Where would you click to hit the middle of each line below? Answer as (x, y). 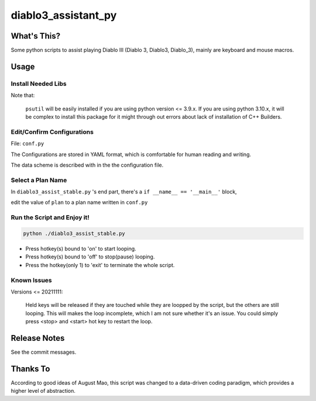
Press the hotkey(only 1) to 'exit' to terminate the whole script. (100, 265)
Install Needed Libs (39, 84)
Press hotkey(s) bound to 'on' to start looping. (81, 248)
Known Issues (31, 280)
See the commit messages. (44, 352)
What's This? (36, 36)
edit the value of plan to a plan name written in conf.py (79, 202)
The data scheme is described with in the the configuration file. (87, 165)
